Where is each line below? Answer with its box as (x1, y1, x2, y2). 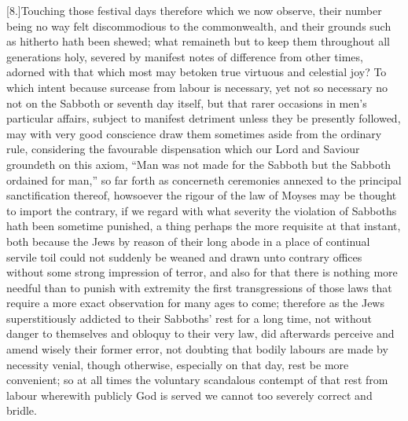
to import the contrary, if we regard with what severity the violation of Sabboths (6, 202, 397, 218)
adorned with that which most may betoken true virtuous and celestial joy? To (6, 64, 387, 80)
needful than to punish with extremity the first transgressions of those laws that (6, 279, 392, 295)
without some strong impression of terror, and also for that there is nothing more (6, 264, 398, 280)
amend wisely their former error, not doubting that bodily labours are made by (6, 341, 388, 357)
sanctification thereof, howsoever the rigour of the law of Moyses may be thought (6, 187, 397, 203)
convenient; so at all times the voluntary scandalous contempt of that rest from (6, 372, 388, 388)
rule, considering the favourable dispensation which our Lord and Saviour (6, 141, 360, 157)
